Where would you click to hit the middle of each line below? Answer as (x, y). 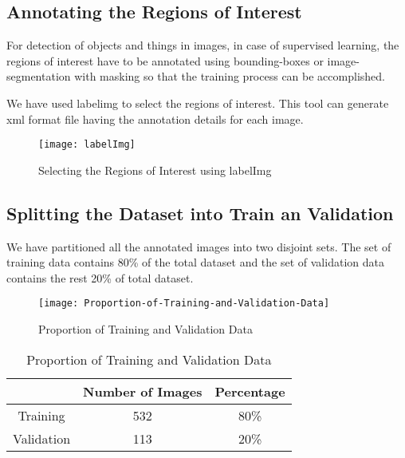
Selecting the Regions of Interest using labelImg (155, 170)
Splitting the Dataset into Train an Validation (200, 213)
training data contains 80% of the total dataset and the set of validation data (195, 262)
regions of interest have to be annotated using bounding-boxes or (165, 60)
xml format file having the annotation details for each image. (155, 118)
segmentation (39, 76)
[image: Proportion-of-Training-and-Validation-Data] (184, 304)
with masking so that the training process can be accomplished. (230, 76)
